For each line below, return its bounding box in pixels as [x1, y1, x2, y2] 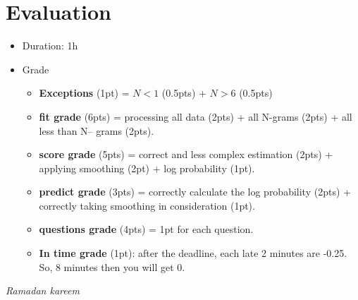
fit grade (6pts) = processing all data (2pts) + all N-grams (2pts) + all [39, 109, 352, 124]
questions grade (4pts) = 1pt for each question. [39, 222, 254, 236]
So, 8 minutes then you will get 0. [39, 259, 185, 274]
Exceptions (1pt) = [39, 85, 130, 100]
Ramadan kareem [6, 283, 80, 298]
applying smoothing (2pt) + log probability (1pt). [39, 160, 255, 175]
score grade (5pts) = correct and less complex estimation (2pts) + [39, 147, 333, 162]
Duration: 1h [22, 38, 78, 53]
